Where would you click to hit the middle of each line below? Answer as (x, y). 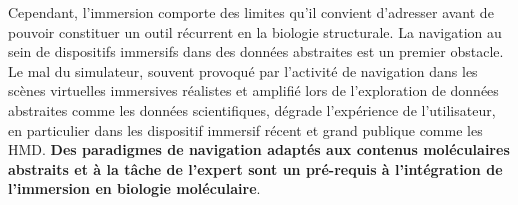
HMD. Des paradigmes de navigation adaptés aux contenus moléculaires (259, 149)
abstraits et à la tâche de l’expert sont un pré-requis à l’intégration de (255, 168)
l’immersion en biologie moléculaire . (134, 188)
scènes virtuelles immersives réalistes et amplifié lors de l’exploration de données (253, 90)
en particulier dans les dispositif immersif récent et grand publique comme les (245, 129)
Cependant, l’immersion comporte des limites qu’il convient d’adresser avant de (251, 12)
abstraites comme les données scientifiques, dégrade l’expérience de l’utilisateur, (252, 109)
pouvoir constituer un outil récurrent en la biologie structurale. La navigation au (255, 31)
